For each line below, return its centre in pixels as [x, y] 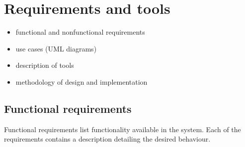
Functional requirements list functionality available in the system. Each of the [122, 129]
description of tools [45, 65]
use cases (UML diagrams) [56, 48]
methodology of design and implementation [82, 81]
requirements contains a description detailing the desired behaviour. [107, 139]
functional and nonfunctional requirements [80, 32]
